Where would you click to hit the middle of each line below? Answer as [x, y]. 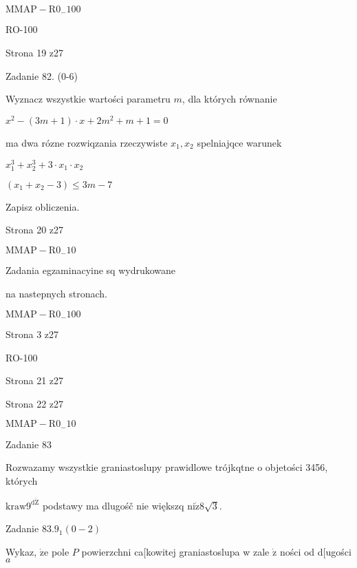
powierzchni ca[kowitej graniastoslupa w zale [175, 551]
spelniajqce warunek [239, 142]
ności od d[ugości [315, 551]
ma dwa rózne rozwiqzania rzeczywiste [87, 142]
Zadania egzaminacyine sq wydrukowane [91, 270]
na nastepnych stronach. [56, 293]
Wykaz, [21, 551]
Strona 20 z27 [35, 230]
